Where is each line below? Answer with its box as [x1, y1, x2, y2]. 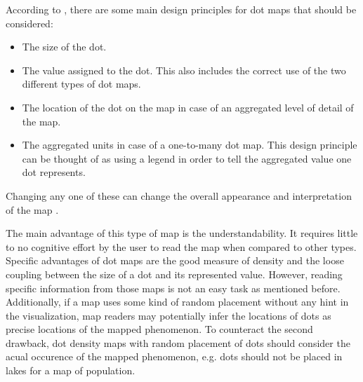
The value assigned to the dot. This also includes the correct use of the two [22, 62, 346, 77]
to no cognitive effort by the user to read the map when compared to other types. [6, 239, 357, 254]
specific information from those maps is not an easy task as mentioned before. [6, 280, 341, 295]
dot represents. [22, 165, 86, 179]
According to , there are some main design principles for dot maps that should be [6, 2, 357, 16]
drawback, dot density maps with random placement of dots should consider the [6, 335, 350, 350]
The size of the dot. [22, 39, 107, 54]
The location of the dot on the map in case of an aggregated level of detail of [22, 100, 354, 114]
